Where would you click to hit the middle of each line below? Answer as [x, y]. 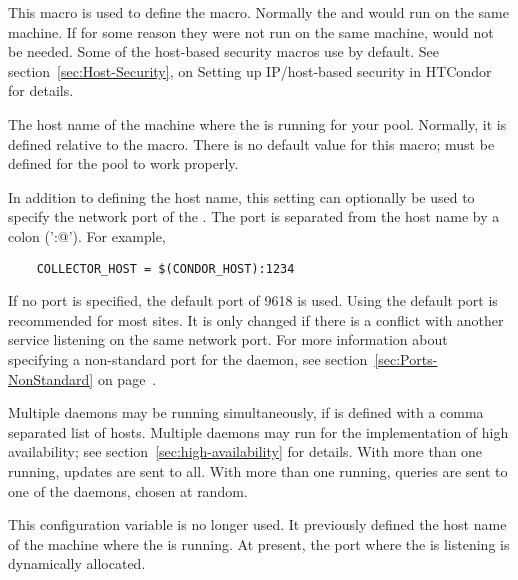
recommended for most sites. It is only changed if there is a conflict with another [256, 319]
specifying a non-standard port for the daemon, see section [188, 358]
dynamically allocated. [77, 563]
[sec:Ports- [406, 358]
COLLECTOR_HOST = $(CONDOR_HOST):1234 [165, 268]
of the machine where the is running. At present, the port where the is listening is [259, 543]
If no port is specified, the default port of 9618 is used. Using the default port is [253, 300]
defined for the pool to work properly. [123, 163]
